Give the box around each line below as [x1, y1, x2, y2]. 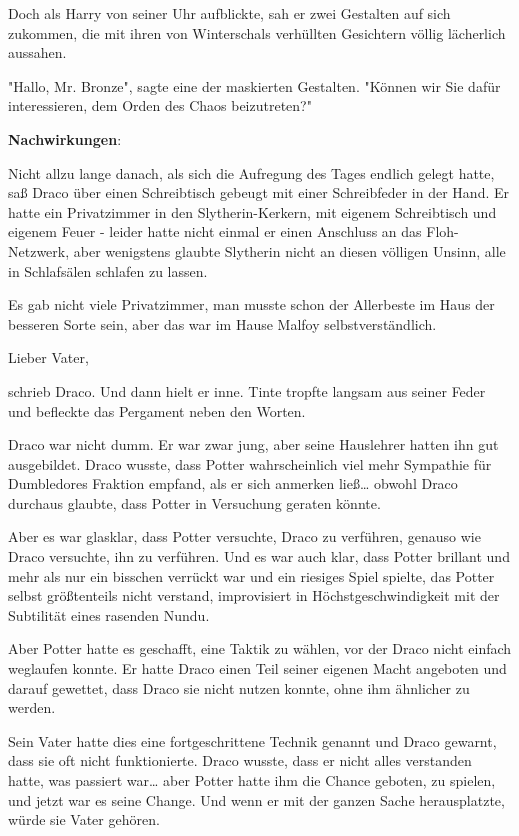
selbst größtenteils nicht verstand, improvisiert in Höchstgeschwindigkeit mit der [8, 585, 500, 606]
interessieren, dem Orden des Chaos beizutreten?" [8, 95, 312, 116]
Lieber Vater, [8, 347, 89, 368]
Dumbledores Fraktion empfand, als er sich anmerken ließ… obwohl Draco [8, 473, 458, 494]
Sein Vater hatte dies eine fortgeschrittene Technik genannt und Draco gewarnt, [8, 730, 497, 751]
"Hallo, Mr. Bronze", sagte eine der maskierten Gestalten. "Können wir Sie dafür [8, 75, 501, 96]
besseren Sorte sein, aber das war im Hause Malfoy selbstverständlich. [8, 313, 437, 334]
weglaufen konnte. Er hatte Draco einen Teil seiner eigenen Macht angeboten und [8, 658, 507, 679]
